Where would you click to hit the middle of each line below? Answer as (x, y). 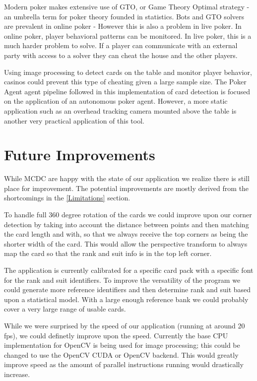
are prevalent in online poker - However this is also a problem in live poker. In (123, 26)
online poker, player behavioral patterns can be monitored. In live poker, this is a (128, 35)
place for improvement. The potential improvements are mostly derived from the (127, 188)
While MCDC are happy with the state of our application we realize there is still (127, 178)
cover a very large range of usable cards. (65, 309)
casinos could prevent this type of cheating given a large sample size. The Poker (125, 82)
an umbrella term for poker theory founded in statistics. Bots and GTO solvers (124, 16)
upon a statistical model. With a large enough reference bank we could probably (126, 299)
